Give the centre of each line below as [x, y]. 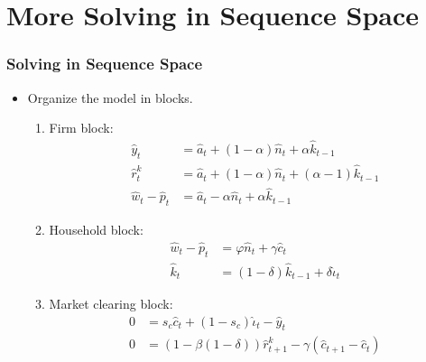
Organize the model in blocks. [110, 97]
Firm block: [81, 128]
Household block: [96, 230]
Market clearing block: [111, 304]
